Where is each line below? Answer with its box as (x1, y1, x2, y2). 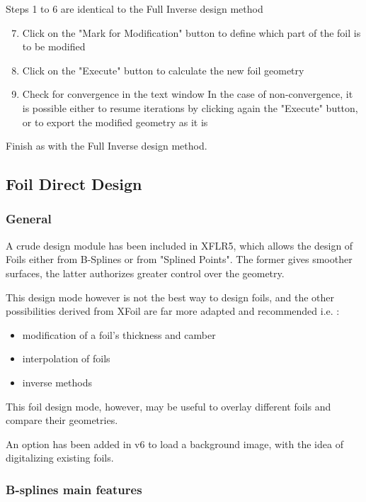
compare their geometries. (6, 413, 118, 428)
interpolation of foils (22, 351, 110, 366)
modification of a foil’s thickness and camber (22, 327, 216, 342)
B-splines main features (6, 480, 142, 498)
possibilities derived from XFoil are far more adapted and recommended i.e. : (6, 303, 340, 318)
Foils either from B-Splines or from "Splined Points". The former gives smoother (6, 252, 353, 267)
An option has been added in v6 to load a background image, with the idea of (6, 436, 343, 451)
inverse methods (22, 374, 92, 389)
